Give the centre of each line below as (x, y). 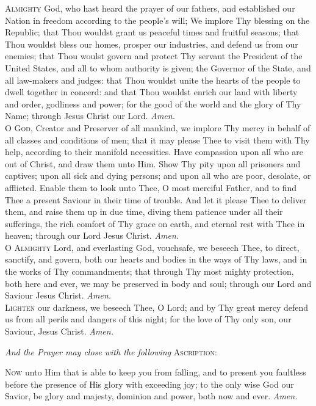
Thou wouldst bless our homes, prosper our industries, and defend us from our (152, 44)
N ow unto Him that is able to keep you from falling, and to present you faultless (156, 372)
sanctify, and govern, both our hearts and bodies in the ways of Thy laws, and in (156, 259)
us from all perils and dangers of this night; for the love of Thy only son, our (148, 319)
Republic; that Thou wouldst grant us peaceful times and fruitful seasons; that (152, 32)
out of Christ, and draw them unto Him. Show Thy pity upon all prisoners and (153, 163)
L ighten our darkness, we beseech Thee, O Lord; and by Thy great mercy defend (157, 307)
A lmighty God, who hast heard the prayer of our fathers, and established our (150, 8)
